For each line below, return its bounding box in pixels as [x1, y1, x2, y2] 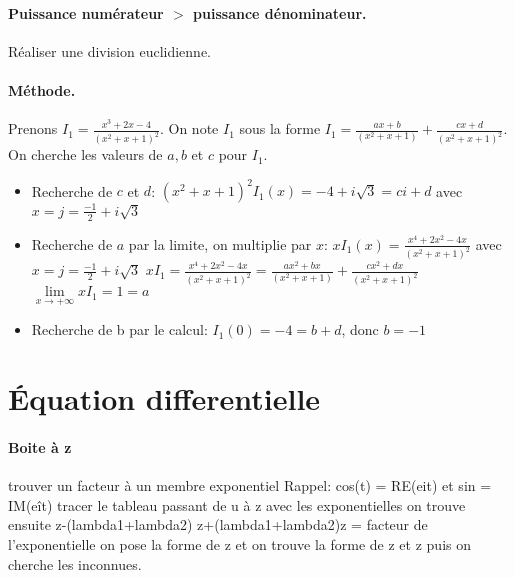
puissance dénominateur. [193, 2, 367, 23]
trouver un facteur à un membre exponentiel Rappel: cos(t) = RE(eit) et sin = [8, 475, 492, 496]
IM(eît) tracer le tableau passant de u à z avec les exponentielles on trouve [8, 494, 466, 515]
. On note [159, 118, 219, 139]
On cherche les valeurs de [8, 144, 163, 165]
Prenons [8, 118, 58, 139]
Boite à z [8, 437, 72, 458]
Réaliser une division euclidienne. [8, 40, 212, 61]
